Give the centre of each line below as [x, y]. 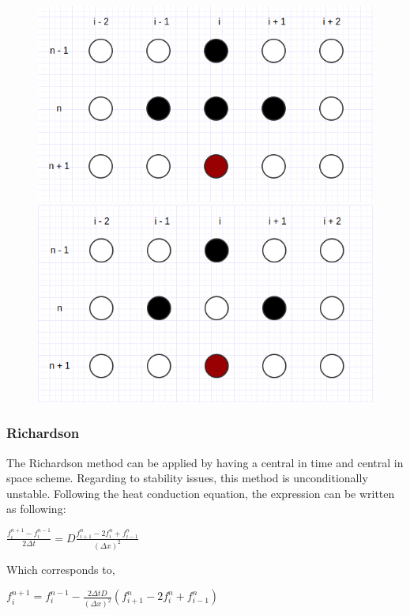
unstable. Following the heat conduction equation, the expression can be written [201, 493]
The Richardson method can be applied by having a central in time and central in [205, 462]
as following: [36, 509]
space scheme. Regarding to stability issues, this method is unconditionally [187, 478]
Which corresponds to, [61, 569]
